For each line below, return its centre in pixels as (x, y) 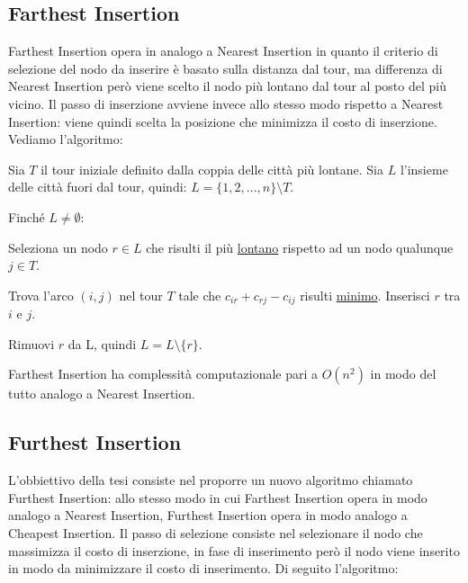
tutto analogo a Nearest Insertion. (102, 394)
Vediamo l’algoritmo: (66, 139)
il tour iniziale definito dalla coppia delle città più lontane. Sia (212, 169)
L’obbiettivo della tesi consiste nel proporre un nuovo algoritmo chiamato (211, 480)
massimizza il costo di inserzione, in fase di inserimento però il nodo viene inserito (234, 550)
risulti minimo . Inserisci (365, 295)
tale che (200, 295)
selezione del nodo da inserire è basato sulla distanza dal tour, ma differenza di (225, 68)
